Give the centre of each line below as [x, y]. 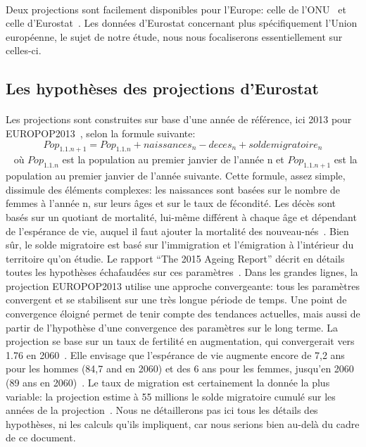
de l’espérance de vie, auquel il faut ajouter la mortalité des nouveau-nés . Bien [177, 231]
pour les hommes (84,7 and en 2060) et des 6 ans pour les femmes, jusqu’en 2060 [180, 369]
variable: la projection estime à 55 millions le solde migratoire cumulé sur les [171, 396]
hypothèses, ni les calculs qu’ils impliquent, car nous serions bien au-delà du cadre [183, 423]
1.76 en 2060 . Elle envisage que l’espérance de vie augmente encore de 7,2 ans [175, 354]
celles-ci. [24, 50]
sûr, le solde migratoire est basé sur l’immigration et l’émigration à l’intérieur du [180, 245]
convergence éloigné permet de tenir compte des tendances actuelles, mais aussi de [183, 314]
